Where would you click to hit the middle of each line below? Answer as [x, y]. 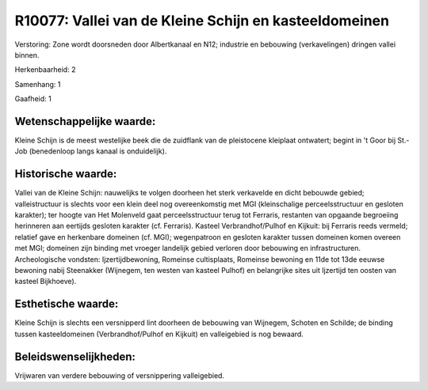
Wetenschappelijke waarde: [85, 121]
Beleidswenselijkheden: [75, 356]
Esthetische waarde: [67, 304]
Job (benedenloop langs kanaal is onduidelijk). [91, 151]
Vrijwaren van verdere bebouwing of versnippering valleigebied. [120, 375]
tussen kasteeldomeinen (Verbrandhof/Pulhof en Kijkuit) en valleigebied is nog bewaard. [159, 334]
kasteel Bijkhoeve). [46, 282]
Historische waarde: [66, 174]
